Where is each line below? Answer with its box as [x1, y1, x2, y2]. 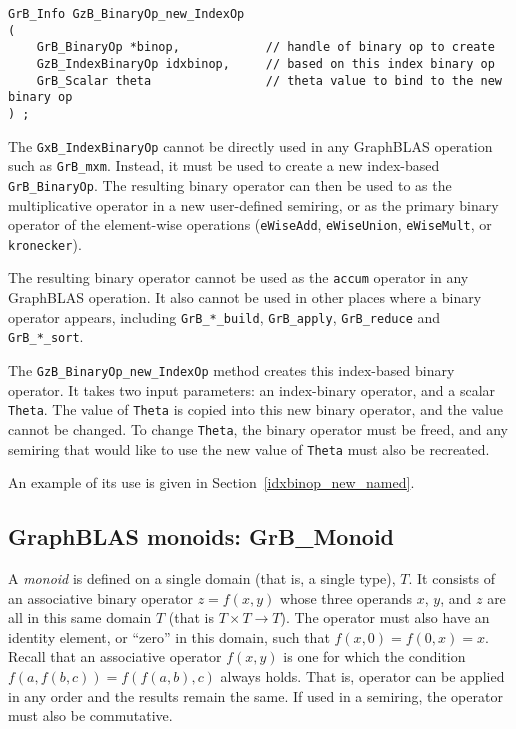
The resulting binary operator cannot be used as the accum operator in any [8, 267, 469, 288]
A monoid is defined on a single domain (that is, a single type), [8, 568, 396, 589]
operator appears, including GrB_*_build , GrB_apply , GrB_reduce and [8, 306, 441, 327]
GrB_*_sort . [8, 326, 84, 347]
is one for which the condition [283, 646, 466, 667]
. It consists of [408, 568, 496, 589]
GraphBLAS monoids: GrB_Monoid [8, 521, 395, 552]
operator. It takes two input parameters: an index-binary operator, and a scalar [8, 379, 496, 400]
